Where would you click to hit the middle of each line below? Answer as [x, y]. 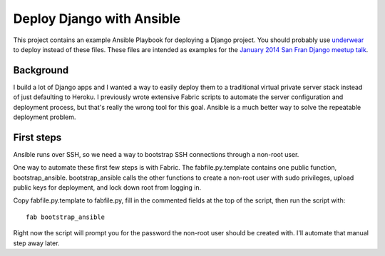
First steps [37, 137]
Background [41, 70]
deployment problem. [45, 117]
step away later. [36, 243]
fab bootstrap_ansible [66, 217]
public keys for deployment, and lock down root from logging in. [107, 188]
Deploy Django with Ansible [97, 19]
